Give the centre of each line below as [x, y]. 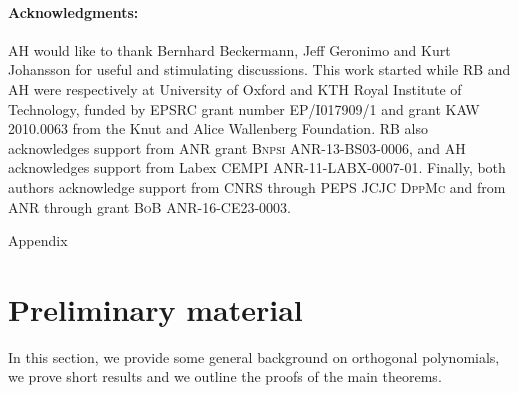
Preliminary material [155, 308]
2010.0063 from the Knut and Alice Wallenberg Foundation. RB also [218, 128]
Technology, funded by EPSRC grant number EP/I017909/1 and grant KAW [244, 108]
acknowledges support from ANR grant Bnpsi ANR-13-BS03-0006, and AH [237, 147]
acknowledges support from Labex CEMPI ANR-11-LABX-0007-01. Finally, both [257, 167]
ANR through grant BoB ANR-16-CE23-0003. [150, 206]
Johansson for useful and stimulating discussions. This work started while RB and [259, 69]
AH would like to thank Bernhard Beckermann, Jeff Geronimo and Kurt [229, 49]
